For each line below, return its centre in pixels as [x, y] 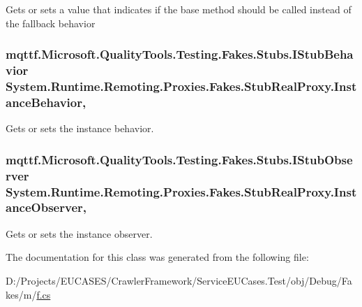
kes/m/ [21, 294]
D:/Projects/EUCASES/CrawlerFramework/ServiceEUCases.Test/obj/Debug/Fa [179, 280]
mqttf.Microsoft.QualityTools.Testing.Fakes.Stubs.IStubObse [179, 159]
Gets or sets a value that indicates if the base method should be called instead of [179, 9]
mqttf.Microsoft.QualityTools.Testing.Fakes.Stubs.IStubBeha [180, 54]
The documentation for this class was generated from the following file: [157, 257]
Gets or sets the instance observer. [79, 233]
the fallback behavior [51, 23]
